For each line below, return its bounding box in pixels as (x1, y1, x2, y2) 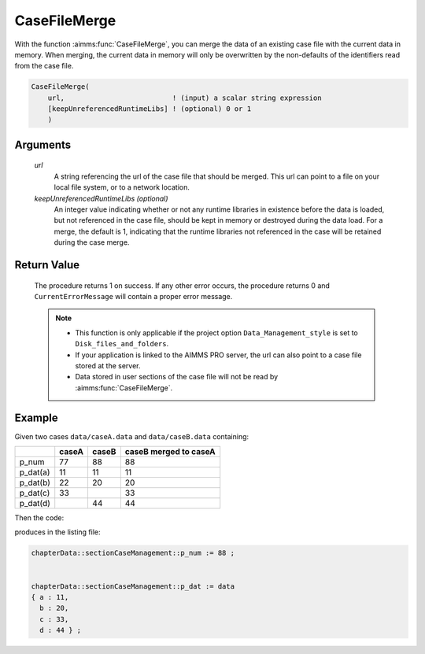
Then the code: (14, 513, 65, 523)
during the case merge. (54, 238, 130, 247)
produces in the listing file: (14, 527, 101, 537)
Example (14, 411, 58, 424)
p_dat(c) (19, 488, 50, 499)
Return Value (14, 258, 80, 272)
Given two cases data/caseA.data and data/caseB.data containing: (14, 431, 249, 441)
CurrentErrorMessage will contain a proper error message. (34, 292, 233, 301)
